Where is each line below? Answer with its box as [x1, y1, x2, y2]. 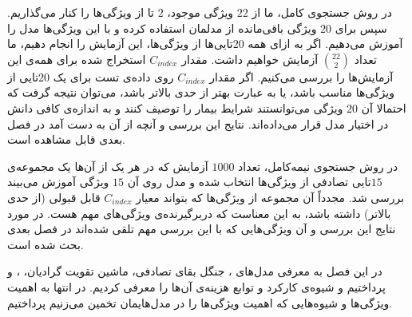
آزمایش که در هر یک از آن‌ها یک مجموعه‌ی [7, 157, 208, 174]
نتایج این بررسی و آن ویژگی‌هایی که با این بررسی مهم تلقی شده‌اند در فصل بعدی [7, 220, 396, 237]
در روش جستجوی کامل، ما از [252, 4, 392, 20]
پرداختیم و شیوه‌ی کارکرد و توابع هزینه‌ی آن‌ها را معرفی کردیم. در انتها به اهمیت [7, 278, 386, 295]
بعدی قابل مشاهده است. [7, 131, 125, 148]
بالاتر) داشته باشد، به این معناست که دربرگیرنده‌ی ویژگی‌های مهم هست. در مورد [7, 204, 391, 221]
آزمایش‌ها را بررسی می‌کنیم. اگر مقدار [209, 68, 394, 85]
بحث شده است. [7, 236, 84, 252]
